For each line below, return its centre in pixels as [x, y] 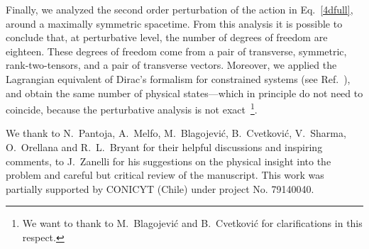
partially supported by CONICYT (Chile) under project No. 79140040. [160, 188]
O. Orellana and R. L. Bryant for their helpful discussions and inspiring [164, 147]
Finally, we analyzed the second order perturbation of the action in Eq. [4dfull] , [180, 9]
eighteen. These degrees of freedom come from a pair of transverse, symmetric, [176, 51]
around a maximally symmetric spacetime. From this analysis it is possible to [174, 23]
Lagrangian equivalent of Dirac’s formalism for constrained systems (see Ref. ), [178, 78]
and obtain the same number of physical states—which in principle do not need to [184, 93]
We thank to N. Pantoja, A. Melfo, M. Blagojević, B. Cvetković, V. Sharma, [176, 133]
